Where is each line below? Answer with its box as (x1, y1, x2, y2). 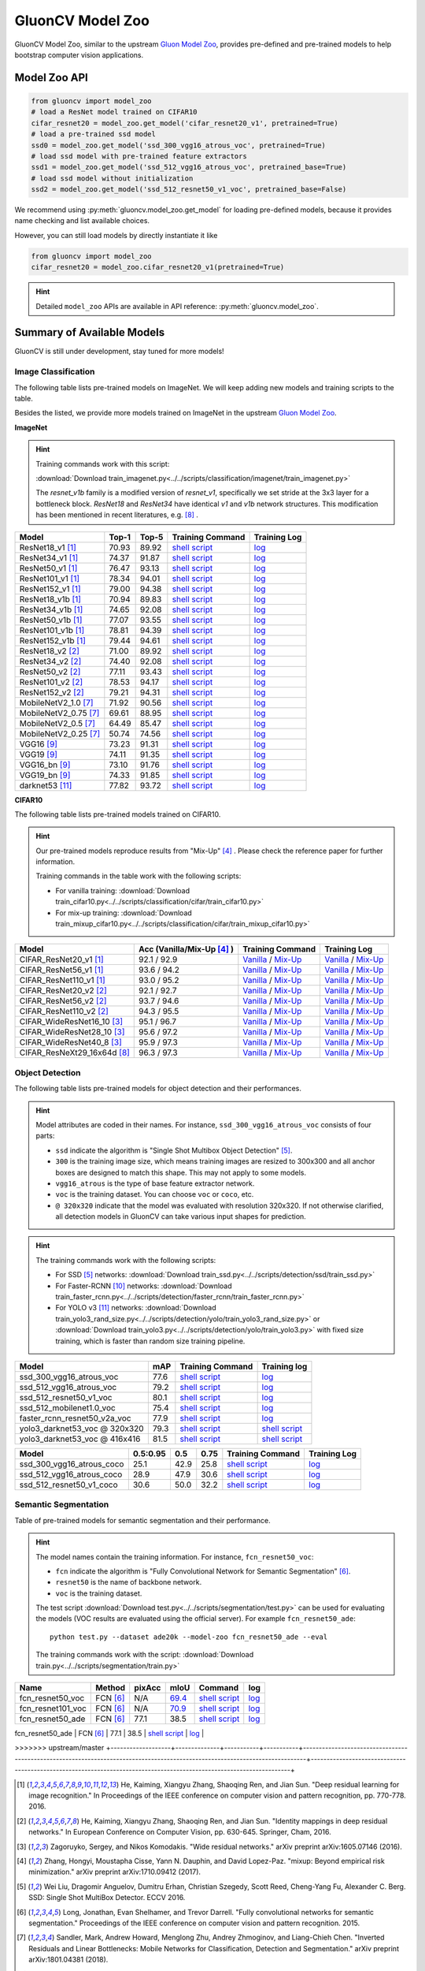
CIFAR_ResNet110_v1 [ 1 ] (19, 974, 105, 985)
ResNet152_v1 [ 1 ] (19, 583, 82, 594)
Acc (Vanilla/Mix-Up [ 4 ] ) (139, 944, 235, 955)
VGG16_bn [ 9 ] (19, 759, 71, 770)
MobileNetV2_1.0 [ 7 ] (19, 697, 94, 708)
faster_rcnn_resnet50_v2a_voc (19, 1413, 131, 1423)
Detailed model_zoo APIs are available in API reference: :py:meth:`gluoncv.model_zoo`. (35, 301, 319, 311)
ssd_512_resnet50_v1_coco (19, 1479, 118, 1490)
